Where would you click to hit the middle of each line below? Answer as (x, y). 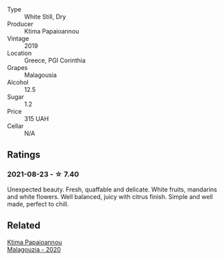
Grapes (17, 68)
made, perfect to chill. (38, 204)
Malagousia (40, 75)
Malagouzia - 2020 (34, 249)
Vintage (18, 38)
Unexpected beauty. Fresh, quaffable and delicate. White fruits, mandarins (112, 189)
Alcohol (18, 82)
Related (24, 225)
